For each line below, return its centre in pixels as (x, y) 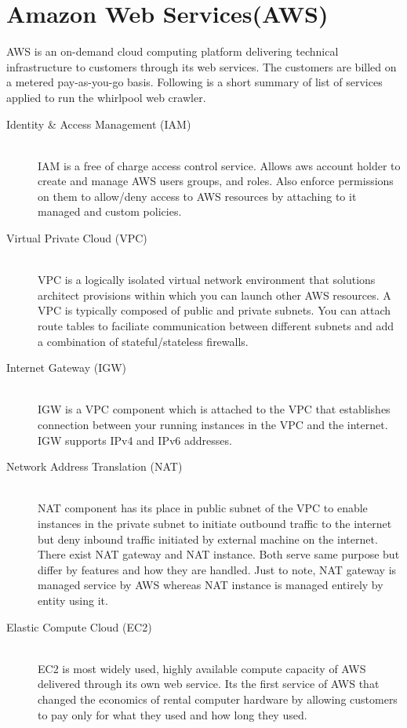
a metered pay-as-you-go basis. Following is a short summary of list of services (194, 82)
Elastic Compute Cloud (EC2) (79, 626)
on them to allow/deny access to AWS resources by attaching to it (197, 196)
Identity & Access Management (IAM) (99, 124)
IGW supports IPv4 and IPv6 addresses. (135, 440)
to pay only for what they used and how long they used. (173, 714)
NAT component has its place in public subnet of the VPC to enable (203, 508)
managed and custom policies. (110, 211)
